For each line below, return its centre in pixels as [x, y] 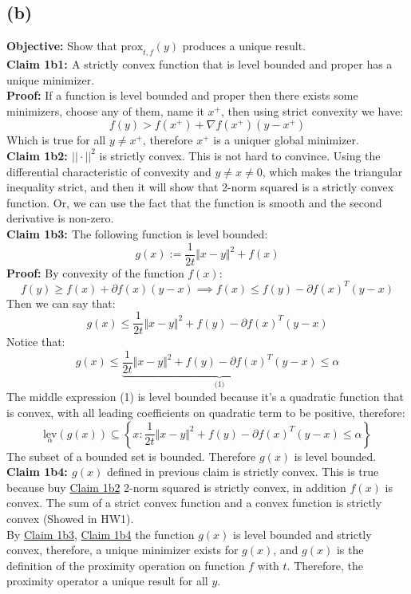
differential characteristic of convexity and [109, 171]
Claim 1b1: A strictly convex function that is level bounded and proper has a [200, 64]
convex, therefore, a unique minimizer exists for [123, 550]
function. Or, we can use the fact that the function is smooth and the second [194, 202]
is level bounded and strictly [302, 534]
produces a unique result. [244, 46]
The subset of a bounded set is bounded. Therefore [131, 456]
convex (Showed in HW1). [70, 518]
